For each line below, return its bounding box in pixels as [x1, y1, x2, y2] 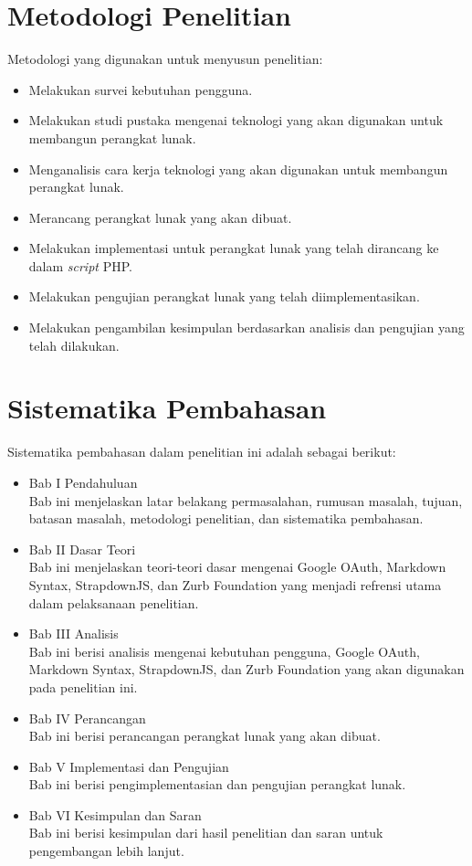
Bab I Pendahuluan [28, 472, 138, 491]
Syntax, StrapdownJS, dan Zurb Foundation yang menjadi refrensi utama [28, 575, 442, 594]
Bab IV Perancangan [28, 708, 146, 727]
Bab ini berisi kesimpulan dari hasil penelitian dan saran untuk [28, 823, 383, 842]
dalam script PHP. [28, 256, 132, 275]
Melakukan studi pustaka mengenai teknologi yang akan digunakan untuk [28, 111, 444, 130]
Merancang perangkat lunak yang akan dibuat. [28, 207, 292, 227]
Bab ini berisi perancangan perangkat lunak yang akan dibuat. [28, 726, 381, 745]
